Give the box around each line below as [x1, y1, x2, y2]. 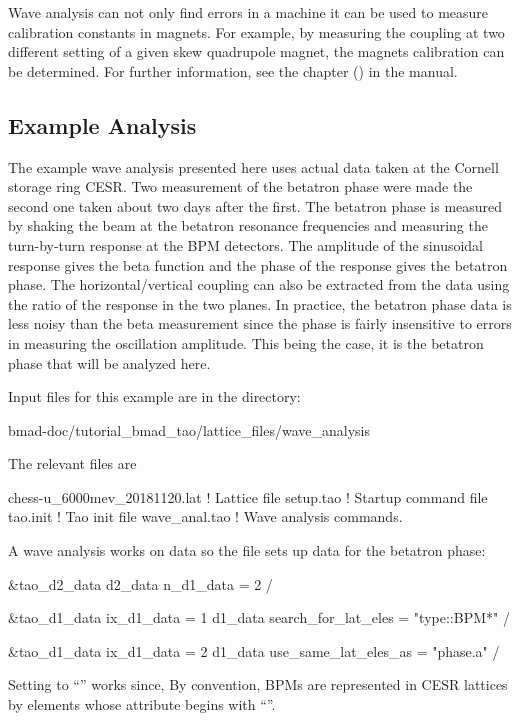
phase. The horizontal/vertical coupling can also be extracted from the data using [8, 274, 510, 295]
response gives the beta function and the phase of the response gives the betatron [8, 254, 508, 275]
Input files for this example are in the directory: [8, 386, 301, 407]
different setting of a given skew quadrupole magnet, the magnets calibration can [8, 41, 505, 62]
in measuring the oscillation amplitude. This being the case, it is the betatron [8, 332, 484, 353]
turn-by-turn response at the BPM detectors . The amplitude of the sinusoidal [8, 234, 484, 255]
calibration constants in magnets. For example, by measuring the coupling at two [8, 21, 505, 42]
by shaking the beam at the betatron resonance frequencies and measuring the [8, 215, 488, 236]
